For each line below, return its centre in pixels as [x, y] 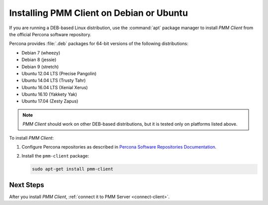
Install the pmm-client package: [55, 156]
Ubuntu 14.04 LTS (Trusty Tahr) [54, 80]
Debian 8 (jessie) [39, 60]
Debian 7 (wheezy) [41, 52]
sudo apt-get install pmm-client [73, 169]
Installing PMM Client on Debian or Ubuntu [99, 13]
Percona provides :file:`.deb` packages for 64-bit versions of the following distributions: [99, 44]
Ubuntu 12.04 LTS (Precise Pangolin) [59, 73]
